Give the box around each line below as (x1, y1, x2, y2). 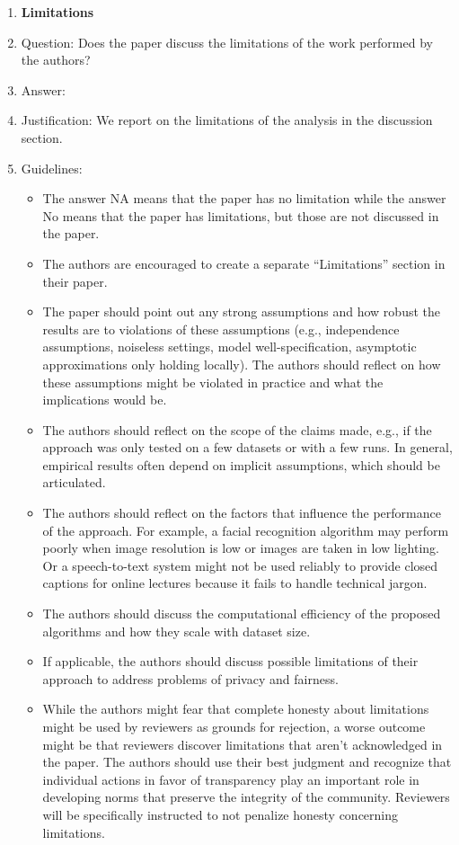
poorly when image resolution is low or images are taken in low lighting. (42, 538, 439, 557)
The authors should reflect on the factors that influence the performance (42, 503, 441, 522)
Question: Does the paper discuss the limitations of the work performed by (21, 32, 433, 51)
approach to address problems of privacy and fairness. (42, 669, 339, 688)
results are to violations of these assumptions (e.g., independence (42, 319, 400, 338)
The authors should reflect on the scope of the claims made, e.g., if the (42, 420, 432, 439)
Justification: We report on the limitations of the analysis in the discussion (21, 111, 433, 129)
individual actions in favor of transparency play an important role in (42, 769, 419, 788)
